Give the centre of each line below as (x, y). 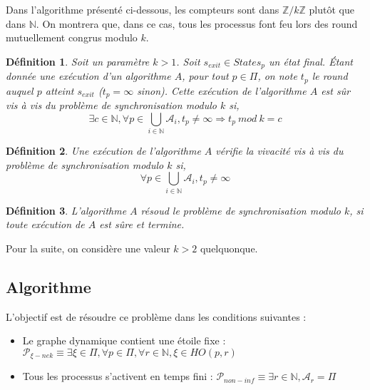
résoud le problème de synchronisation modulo (241, 210)
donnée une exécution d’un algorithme (88, 76)
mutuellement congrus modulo (72, 37)
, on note (277, 76)
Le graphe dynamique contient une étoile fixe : (124, 340)
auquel (20, 90)
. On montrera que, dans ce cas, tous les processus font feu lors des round (197, 23)
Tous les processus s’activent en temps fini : (118, 376)
